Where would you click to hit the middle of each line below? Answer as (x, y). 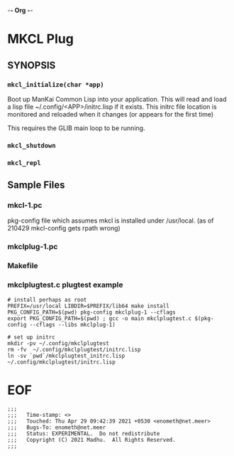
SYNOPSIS (32, 65)
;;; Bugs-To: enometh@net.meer (57, 428)
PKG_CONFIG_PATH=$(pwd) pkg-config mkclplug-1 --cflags (91, 312)
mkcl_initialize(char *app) (56, 84)
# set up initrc (31, 337)
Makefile (23, 266)
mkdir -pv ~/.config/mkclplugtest (58, 343)
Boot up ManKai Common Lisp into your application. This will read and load (117, 99)
